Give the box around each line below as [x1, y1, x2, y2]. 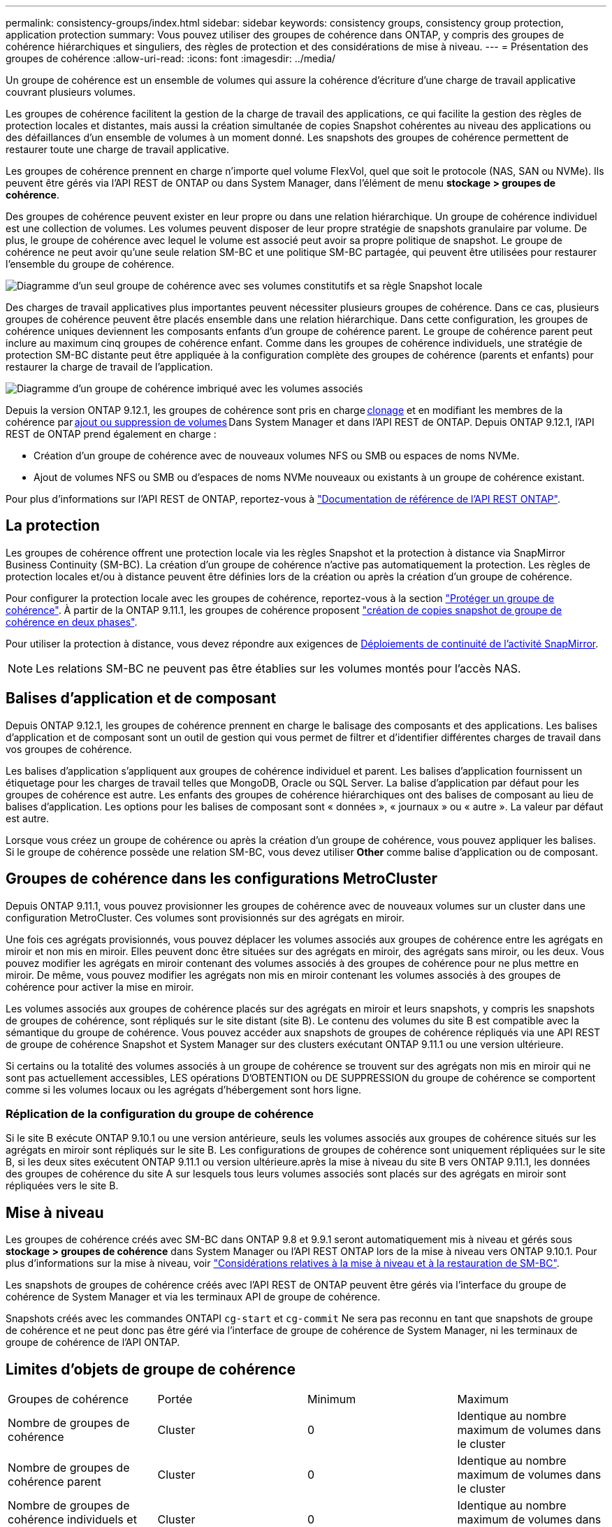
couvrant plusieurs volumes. [6, 86, 136, 98]
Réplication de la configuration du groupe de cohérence [6, 1106, 314, 1121]
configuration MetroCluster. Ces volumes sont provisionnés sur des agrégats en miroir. [6, 911, 405, 924]
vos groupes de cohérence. [6, 743, 132, 755]
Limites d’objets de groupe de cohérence [6, 1360, 296, 1378]
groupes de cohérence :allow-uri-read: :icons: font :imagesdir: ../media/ [6, 52, 336, 64]
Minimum [307, 1391, 356, 1406]
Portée [157, 1391, 193, 1406]
